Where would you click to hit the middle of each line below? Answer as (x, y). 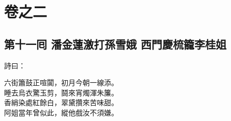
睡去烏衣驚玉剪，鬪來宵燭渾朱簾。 (61, 92)
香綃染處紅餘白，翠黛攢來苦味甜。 (61, 102)
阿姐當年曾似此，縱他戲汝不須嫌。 (61, 112)
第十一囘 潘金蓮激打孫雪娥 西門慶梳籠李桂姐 (116, 44)
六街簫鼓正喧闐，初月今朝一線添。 (61, 82)
